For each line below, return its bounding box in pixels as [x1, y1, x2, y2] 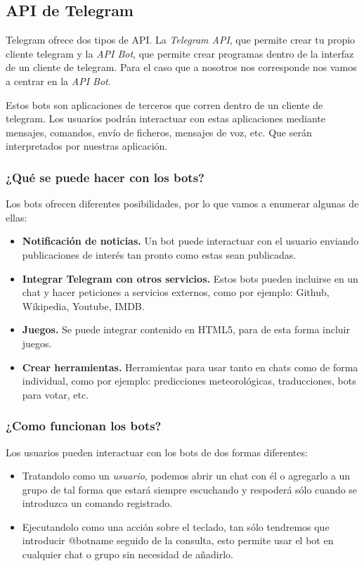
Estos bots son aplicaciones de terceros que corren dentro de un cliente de [6, 97, 323, 112]
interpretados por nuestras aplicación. [6, 139, 168, 153]
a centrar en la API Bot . [6, 73, 111, 88]
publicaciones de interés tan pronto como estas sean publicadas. [22, 247, 297, 262]
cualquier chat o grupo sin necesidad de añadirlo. [22, 547, 233, 562]
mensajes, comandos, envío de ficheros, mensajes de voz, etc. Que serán [6, 124, 312, 139]
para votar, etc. [22, 387, 89, 401]
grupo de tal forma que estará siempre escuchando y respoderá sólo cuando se [22, 482, 358, 496]
